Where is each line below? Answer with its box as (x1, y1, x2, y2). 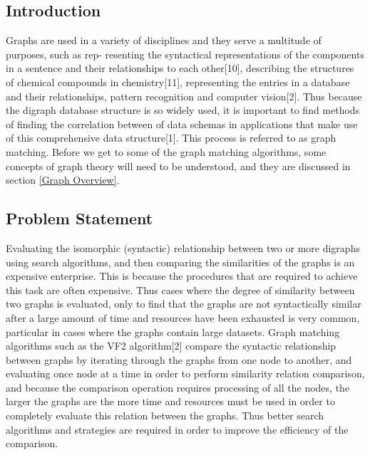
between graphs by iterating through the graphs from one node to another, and (6, 352, 352, 367)
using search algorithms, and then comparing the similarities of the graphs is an (6, 254, 355, 269)
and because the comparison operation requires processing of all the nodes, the (6, 380, 350, 394)
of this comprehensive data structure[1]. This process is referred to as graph (6, 130, 336, 145)
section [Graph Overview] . (6, 172, 120, 187)
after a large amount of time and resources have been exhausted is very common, (6, 310, 360, 325)
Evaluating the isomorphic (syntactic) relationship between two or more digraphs (6, 240, 360, 255)
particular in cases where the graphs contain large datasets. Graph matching (6, 324, 340, 339)
